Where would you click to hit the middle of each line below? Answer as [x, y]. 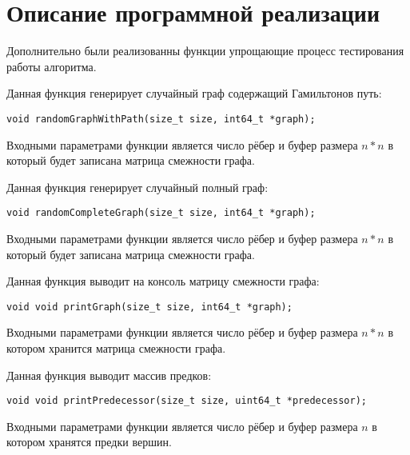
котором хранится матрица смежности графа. [116, 348]
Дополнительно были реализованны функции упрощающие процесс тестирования [205, 51]
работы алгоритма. [52, 66]
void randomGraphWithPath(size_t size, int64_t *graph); [161, 119]
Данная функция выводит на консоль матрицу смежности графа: [163, 281]
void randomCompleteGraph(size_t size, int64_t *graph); [161, 213]
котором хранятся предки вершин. [89, 442]
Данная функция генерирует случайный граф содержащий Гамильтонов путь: [194, 93]
